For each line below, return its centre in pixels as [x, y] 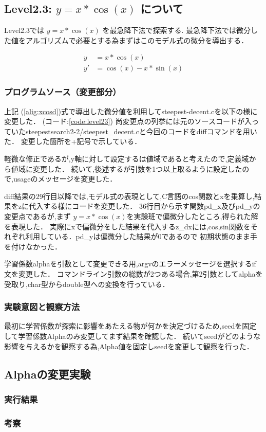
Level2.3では [24, 30]
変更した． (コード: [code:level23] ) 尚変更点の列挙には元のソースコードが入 [128, 121]
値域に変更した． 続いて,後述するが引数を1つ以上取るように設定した [127, 168]
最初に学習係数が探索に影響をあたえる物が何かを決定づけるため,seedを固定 [130, 326]
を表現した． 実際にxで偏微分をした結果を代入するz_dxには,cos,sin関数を [127, 226]
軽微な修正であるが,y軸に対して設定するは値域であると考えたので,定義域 [127, 159]
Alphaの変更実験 [47, 374]
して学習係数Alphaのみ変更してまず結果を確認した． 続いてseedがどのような [132, 336]
